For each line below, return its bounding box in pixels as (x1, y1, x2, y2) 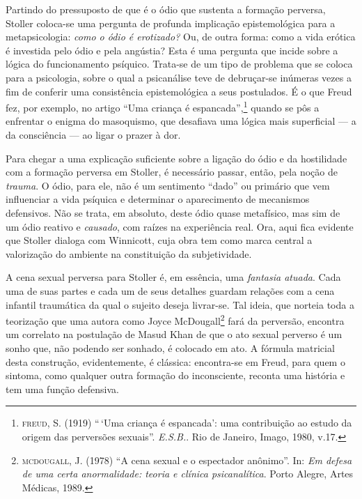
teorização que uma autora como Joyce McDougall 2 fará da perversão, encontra (6, 312, 345, 328)
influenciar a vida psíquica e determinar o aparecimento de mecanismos (6, 192, 310, 206)
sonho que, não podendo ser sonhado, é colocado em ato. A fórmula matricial (6, 340, 335, 355)
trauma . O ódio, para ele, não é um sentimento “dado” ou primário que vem (6, 178, 330, 192)
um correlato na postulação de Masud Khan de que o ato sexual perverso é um (6, 327, 343, 341)
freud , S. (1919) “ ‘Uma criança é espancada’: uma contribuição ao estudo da (22, 415, 352, 430)
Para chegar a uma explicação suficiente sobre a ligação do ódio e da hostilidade (6, 151, 347, 165)
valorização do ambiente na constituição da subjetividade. (6, 246, 252, 261)
